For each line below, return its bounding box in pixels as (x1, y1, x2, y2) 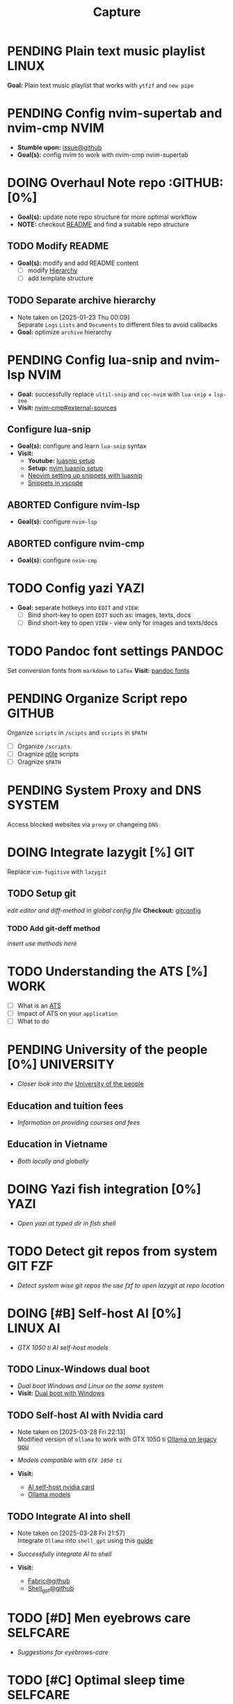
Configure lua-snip (7, 423, 92, 435)
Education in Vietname (7, 1138, 108, 1151)
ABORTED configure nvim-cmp (7, 537, 145, 549)
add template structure (27, 274, 94, 282)
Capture (93, 4, 141, 20)
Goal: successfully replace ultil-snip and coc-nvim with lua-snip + (17, 390, 212, 398)
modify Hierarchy (27, 266, 78, 275)
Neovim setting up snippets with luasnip (27, 471, 143, 480)
